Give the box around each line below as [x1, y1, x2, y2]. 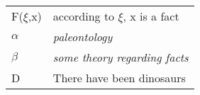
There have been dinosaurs [52, 69, 186, 86]
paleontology [52, 28, 113, 45]
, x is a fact [123, 8, 179, 24]
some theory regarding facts [52, 49, 189, 65]
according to [52, 8, 115, 24]
